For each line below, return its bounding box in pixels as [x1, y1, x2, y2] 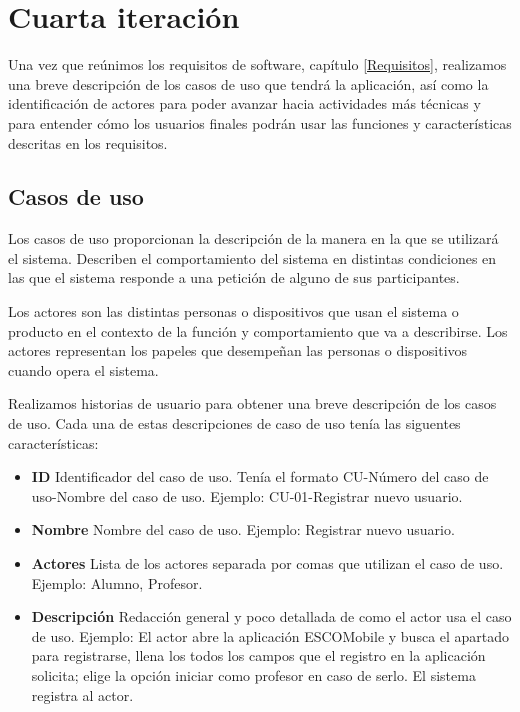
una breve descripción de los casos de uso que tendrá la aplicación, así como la [8, 73, 489, 94]
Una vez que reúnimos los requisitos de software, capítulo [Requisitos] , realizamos [8, 54, 507, 75]
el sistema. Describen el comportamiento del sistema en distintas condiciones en [8, 247, 497, 268]
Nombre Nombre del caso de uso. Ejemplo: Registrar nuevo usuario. [31, 519, 455, 540]
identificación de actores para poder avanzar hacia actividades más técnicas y [8, 93, 481, 114]
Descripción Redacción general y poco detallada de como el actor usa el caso [31, 606, 512, 627]
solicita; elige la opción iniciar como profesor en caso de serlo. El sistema [31, 664, 476, 685]
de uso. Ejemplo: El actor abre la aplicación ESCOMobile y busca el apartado [31, 625, 510, 646]
